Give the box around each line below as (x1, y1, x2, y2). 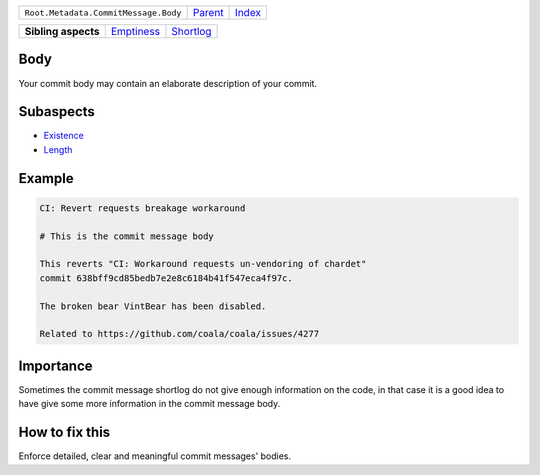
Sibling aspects (24, 25, 100, 38)
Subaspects (18, 103, 95, 120)
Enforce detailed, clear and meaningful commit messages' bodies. (18, 450, 292, 462)
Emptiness (110, 25, 160, 38)
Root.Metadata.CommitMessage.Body (24, 7, 182, 18)
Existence (43, 130, 84, 142)
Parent (192, 6, 224, 19)
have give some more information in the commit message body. (18, 398, 281, 410)
